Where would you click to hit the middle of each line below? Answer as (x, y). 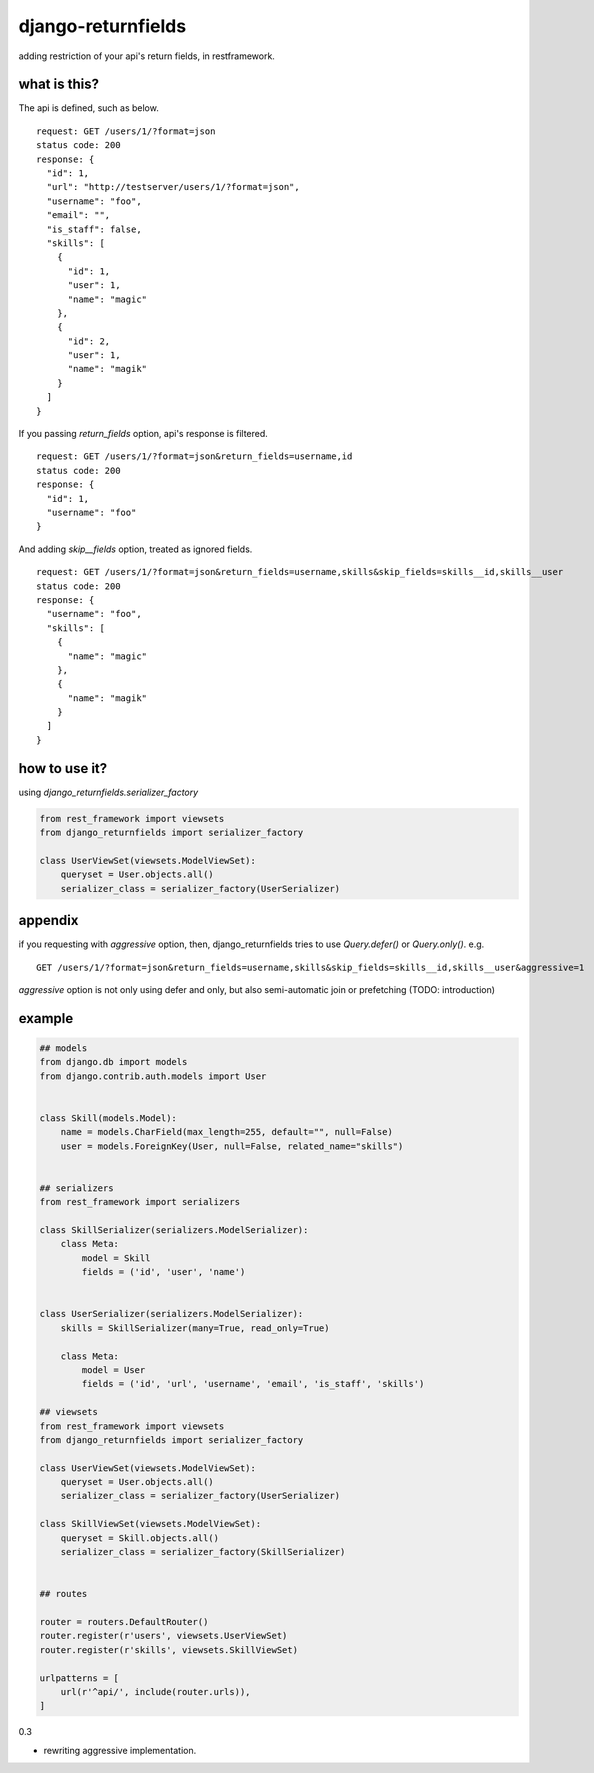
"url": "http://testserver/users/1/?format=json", (173, 187)
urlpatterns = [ (79, 1678)
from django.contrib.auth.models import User (153, 1076)
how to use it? (63, 768)
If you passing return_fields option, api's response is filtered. (143, 434)
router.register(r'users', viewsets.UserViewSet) (163, 1636)
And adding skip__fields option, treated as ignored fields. (135, 549)
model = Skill (116, 1258)
